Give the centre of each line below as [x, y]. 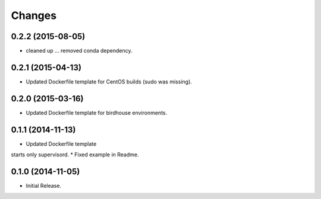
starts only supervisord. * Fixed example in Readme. [75, 155]
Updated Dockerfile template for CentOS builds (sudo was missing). [109, 81]
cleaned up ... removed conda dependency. [79, 51]
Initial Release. [44, 186]
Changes [34, 15]
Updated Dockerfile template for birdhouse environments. [97, 113]
